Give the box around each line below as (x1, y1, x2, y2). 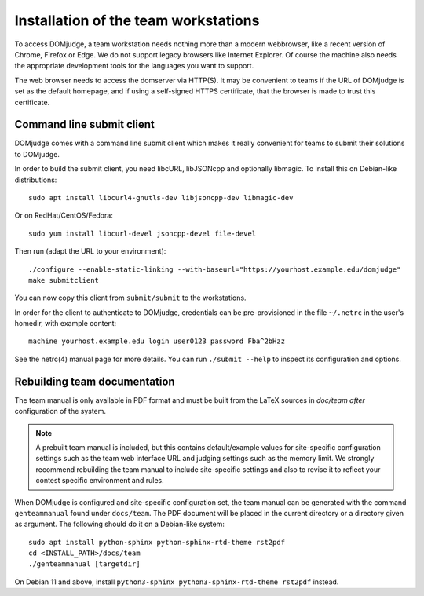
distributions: (14, 175, 57, 185)
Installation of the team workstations (14, 12, 260, 29)
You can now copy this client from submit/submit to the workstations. (14, 293, 247, 302)
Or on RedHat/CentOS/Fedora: (14, 210, 113, 220)
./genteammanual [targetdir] (28, 560, 141, 569)
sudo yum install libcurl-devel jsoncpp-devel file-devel (28, 229, 257, 238)
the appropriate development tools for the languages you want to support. (14, 61, 254, 71)
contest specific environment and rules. (35, 476, 164, 485)
